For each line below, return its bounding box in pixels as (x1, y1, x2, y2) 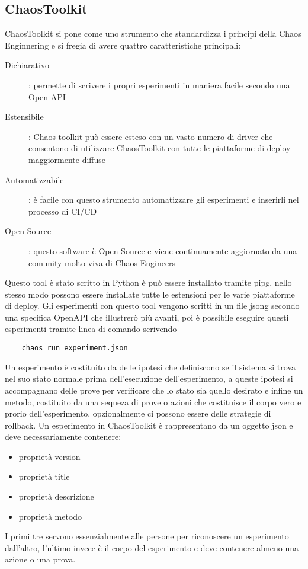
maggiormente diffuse (28, 153, 105, 165)
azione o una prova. (5, 553, 76, 565)
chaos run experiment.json (21, 344, 128, 353)
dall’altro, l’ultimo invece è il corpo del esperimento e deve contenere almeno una (5, 541, 299, 554)
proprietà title (18, 470, 70, 482)
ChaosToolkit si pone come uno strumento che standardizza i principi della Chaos (5, 27, 301, 40)
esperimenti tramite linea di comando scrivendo (5, 322, 177, 335)
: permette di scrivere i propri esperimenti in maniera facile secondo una (28, 78, 290, 91)
